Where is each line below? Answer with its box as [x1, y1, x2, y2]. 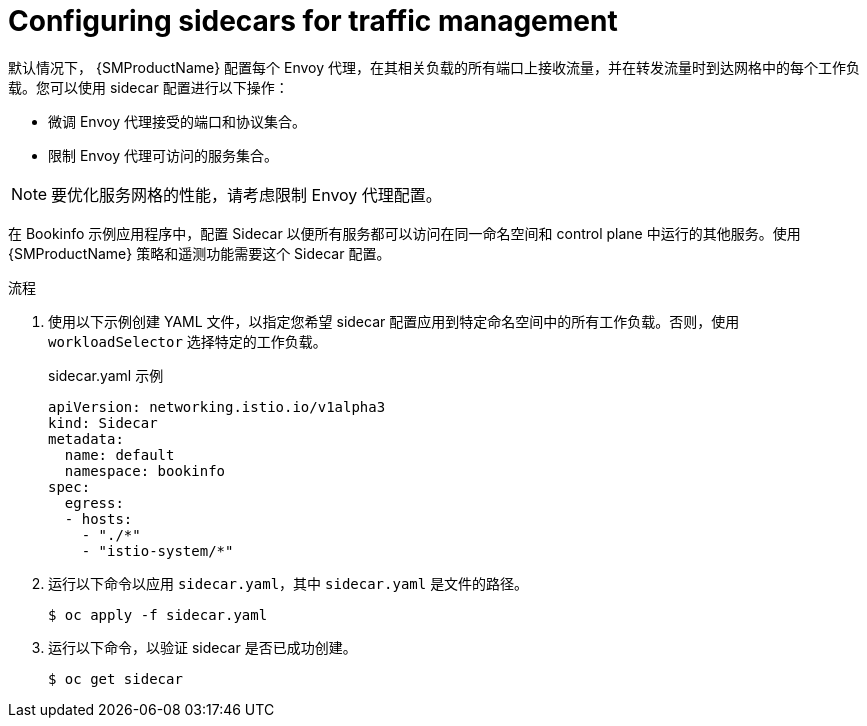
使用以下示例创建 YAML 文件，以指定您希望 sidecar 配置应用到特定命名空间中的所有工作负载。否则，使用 [48, 312, 740, 330]
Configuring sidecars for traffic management [8, 4, 618, 38]
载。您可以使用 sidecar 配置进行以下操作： [8, 78, 289, 96]
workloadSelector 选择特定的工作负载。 [48, 332, 327, 350]
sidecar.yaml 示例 [48, 366, 164, 384]
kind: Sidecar [48, 414, 158, 431]
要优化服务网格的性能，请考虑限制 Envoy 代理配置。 [51, 184, 442, 205]
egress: [64, 494, 124, 511]
